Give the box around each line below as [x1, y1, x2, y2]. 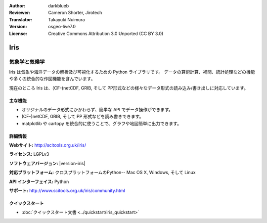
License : [9, 30, 27, 37]
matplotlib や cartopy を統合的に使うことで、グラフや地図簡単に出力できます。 [21, 120, 181, 126]
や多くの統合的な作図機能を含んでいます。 [9, 76, 95, 82]
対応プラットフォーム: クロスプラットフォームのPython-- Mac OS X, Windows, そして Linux [9, 170, 196, 176]
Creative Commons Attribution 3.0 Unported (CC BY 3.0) [48, 30, 164, 37]
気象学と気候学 [9, 58, 45, 65]
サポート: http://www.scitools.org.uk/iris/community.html [9, 188, 126, 194]
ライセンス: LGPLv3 [9, 151, 49, 157]
